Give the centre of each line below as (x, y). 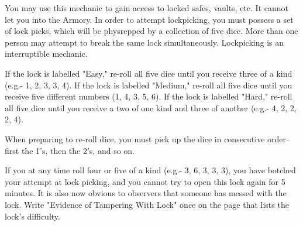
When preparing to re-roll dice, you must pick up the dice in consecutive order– (148, 138)
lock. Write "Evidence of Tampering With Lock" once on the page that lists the (147, 204)
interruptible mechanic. (46, 54)
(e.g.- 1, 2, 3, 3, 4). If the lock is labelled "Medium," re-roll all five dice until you (149, 85)
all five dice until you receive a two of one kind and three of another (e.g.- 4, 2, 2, (151, 107)
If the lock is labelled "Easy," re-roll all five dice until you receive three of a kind (149, 73)
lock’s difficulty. (32, 216)
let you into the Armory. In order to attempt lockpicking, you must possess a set (149, 19)
